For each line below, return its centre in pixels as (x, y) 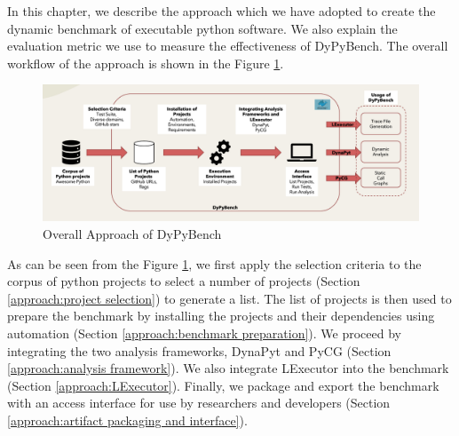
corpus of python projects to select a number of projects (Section (184, 281)
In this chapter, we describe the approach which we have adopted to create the (222, 11)
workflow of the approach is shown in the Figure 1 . (146, 63)
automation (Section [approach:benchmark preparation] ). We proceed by (204, 333)
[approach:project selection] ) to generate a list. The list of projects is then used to (229, 298)
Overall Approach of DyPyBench (132, 234)
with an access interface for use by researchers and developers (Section (199, 403)
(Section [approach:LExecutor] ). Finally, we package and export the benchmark (223, 385)
